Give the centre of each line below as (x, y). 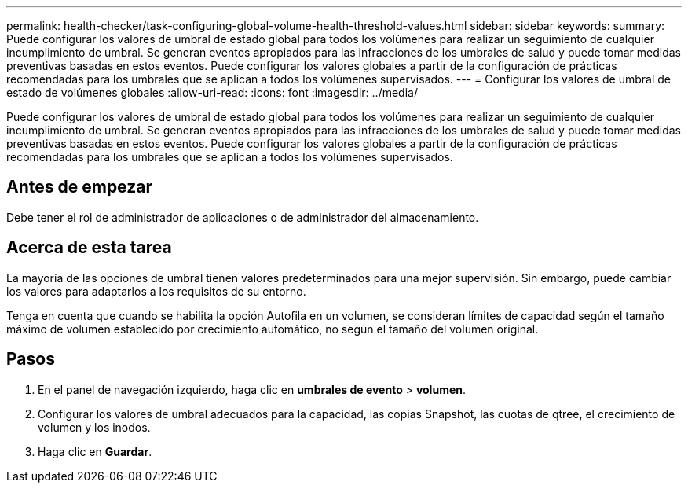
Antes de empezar (79, 187)
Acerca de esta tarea (89, 248)
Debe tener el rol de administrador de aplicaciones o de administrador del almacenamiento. (243, 217)
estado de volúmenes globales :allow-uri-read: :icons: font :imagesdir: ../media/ (212, 92)
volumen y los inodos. (94, 427)
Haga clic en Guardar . (95, 451)
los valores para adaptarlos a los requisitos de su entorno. (156, 291)
